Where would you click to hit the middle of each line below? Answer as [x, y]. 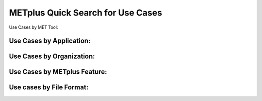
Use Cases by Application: [50, 41]
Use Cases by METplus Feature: [58, 72]
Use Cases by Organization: [52, 57]
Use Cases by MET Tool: [33, 27]
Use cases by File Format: [49, 87]
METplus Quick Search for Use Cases [86, 13]
